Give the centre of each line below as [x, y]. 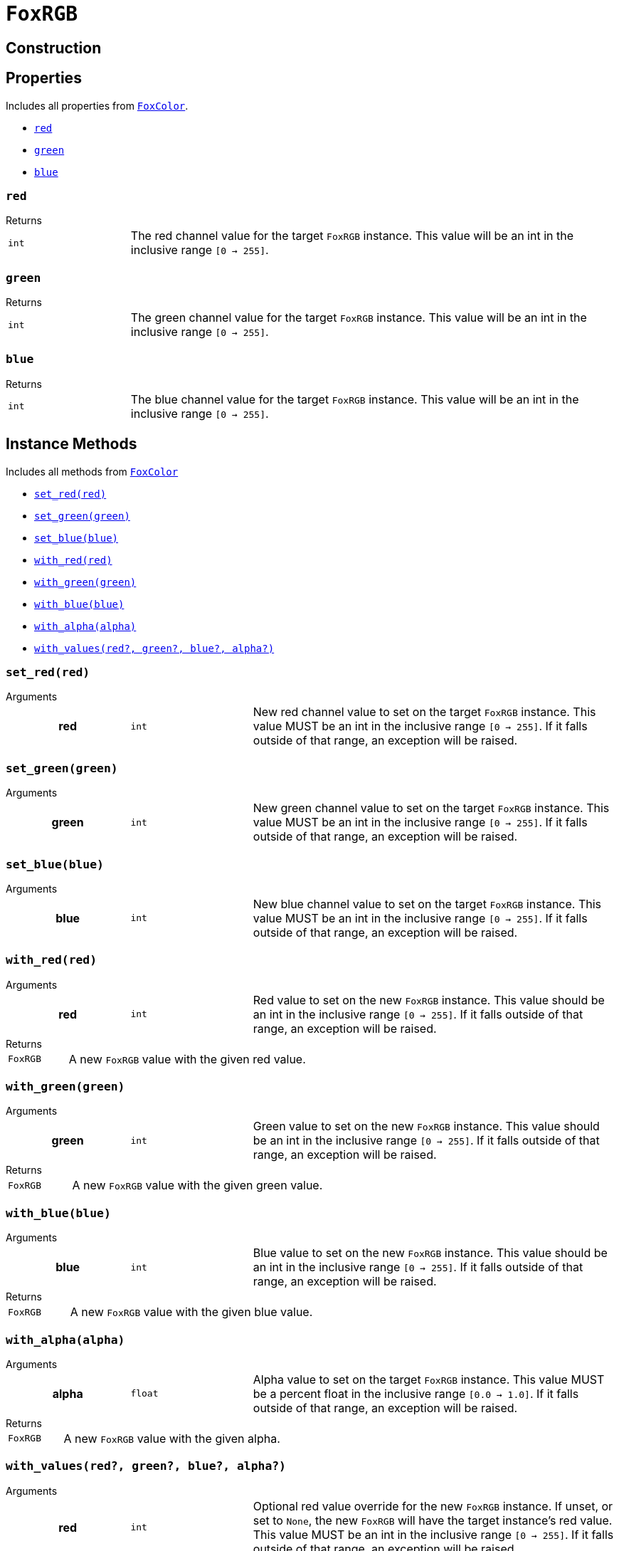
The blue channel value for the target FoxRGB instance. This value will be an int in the [355, 399]
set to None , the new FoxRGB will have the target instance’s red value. [433, 1520]
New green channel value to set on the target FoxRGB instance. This [431, 808]
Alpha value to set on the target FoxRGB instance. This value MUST [429, 1379]
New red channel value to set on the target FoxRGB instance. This [424, 712]
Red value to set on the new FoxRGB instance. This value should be [429, 1000]
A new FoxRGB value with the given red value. [187, 1059]
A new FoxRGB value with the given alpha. [172, 1438]
